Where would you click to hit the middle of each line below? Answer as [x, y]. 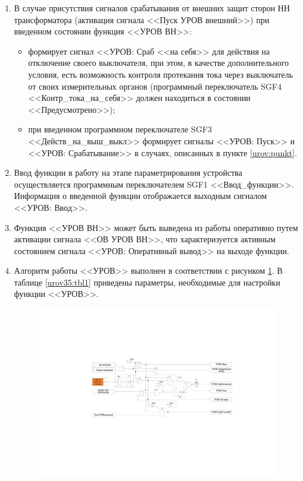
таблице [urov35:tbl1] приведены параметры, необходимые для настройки [147, 282]
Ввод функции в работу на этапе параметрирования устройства [128, 173]
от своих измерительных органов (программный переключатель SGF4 [155, 86]
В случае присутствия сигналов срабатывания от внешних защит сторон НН [152, 8]
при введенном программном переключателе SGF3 [120, 129]
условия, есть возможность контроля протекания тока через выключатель [160, 74]
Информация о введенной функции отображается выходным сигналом [141, 196]
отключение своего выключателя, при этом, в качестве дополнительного [159, 63]
